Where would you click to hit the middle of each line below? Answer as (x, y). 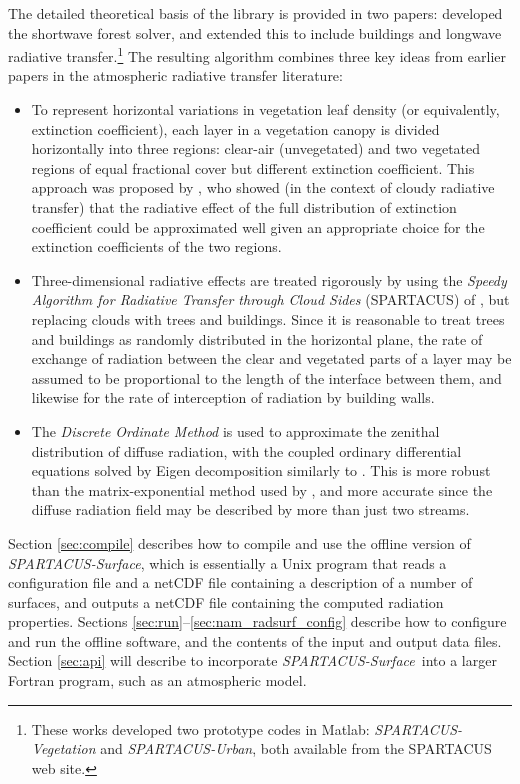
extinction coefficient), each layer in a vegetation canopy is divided (235, 128)
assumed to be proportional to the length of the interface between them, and (266, 377)
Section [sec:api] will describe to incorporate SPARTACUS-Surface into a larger (252, 660)
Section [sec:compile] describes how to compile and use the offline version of (239, 542)
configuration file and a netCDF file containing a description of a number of (240, 582)
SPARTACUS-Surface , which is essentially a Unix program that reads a (227, 562)
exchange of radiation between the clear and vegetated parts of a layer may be (271, 358)
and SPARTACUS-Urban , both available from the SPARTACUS (296, 748)
